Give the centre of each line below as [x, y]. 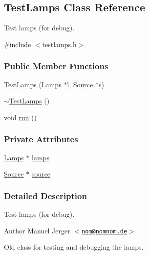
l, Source [80, 84]
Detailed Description [45, 195]
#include [18, 44]
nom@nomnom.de [105, 231]
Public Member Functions [56, 66]
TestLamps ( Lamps [33, 84]
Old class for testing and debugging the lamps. [74, 247]
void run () [20, 117]
